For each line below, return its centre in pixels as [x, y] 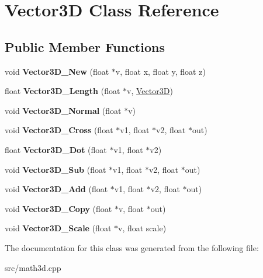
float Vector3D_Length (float [63, 91]
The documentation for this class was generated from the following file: [132, 247]
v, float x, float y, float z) [160, 71]
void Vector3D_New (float [57, 71]
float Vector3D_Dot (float [56, 149]
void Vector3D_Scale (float [58, 228]
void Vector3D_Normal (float [63, 110]
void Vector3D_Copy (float [58, 208]
